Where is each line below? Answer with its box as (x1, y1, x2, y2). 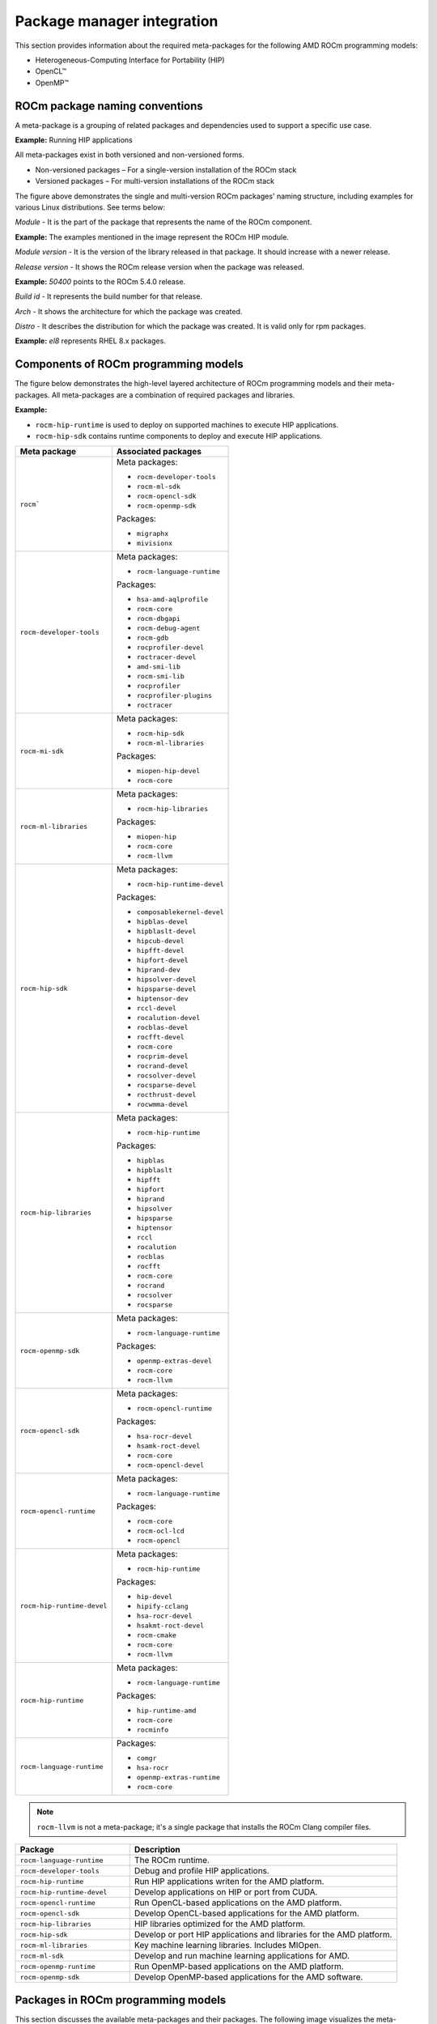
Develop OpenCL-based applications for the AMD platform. (134, 1907, 360, 1919)
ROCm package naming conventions (15, 99, 204, 113)
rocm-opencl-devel (136, 1461, 205, 1469)
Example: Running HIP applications (15, 135, 133, 145)
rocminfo (136, 1725, 169, 1734)
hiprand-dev (136, 966, 181, 975)
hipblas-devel (136, 917, 189, 926)
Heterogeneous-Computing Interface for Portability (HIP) (35, 55, 226, 65)
